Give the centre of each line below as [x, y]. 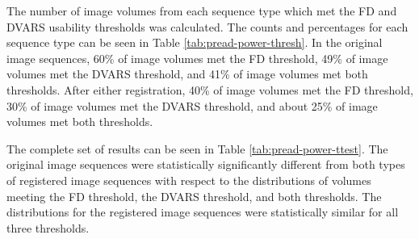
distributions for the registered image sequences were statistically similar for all [203, 212]
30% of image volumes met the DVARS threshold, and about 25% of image [192, 105]
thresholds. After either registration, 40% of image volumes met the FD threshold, [210, 89]
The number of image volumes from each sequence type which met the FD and [202, 10]
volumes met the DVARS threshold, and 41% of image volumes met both [187, 74]
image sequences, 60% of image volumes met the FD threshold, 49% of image [197, 58]
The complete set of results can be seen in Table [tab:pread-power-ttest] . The [197, 148]
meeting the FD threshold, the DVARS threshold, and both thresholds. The [194, 196]
